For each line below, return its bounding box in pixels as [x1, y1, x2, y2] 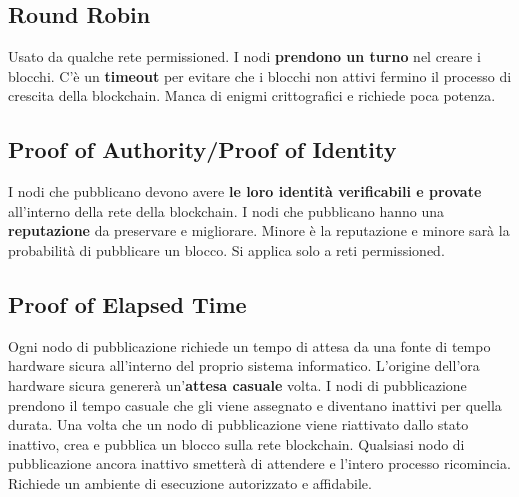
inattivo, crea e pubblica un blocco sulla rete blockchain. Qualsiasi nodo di [8, 433, 465, 454]
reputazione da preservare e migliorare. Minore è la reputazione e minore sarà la [8, 220, 510, 241]
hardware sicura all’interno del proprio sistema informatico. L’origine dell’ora [8, 355, 480, 376]
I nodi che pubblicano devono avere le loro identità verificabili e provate [8, 181, 482, 202]
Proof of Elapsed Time [8, 288, 247, 319]
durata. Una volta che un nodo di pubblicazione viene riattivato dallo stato [8, 414, 469, 435]
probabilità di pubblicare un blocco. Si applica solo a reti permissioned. [8, 239, 445, 260]
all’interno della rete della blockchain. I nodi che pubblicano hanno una [8, 200, 445, 221]
